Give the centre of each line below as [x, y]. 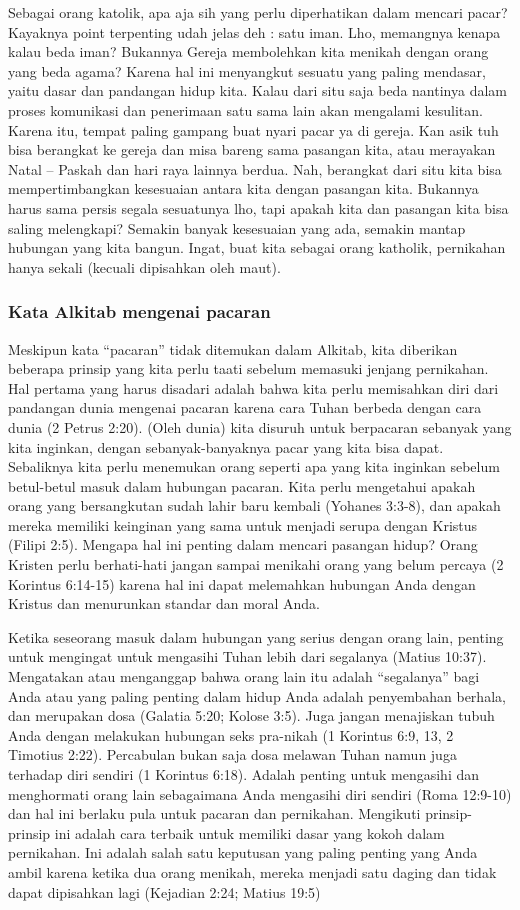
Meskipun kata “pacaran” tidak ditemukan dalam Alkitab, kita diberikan [233, 348]
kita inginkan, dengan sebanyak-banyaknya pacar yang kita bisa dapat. [226, 446]
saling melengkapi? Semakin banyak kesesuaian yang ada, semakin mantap [237, 227]
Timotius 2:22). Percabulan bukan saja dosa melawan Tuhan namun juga [232, 754]
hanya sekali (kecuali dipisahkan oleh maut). [144, 266]
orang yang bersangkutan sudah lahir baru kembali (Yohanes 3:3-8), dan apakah [254, 505]
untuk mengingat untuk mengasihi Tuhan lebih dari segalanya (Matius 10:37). [247, 656]
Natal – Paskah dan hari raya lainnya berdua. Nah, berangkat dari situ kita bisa [255, 168]
